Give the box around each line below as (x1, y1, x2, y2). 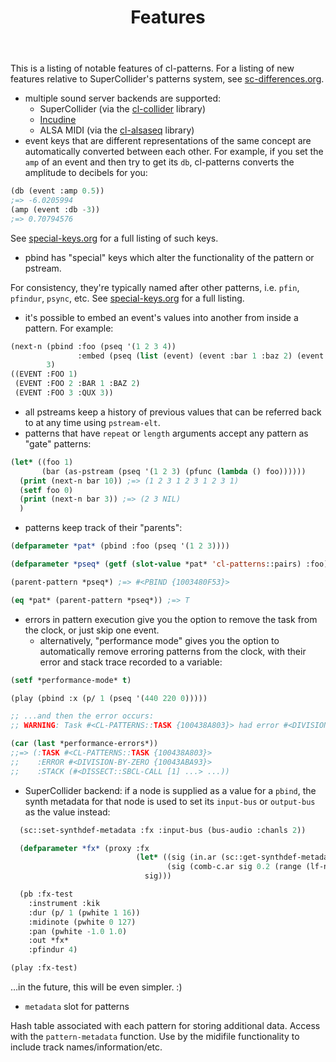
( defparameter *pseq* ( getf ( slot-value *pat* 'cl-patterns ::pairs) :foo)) (10, 559, 333, 570)
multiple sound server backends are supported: (24, 92, 221, 105)
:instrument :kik (28, 898, 101, 908)
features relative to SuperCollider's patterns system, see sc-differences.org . (10, 73, 325, 85)
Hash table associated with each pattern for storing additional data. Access (10, 1020, 321, 1032)
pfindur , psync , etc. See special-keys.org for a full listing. (10, 292, 245, 304)
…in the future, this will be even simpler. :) (10, 981, 183, 993)
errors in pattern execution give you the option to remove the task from (24, 613, 318, 625)
